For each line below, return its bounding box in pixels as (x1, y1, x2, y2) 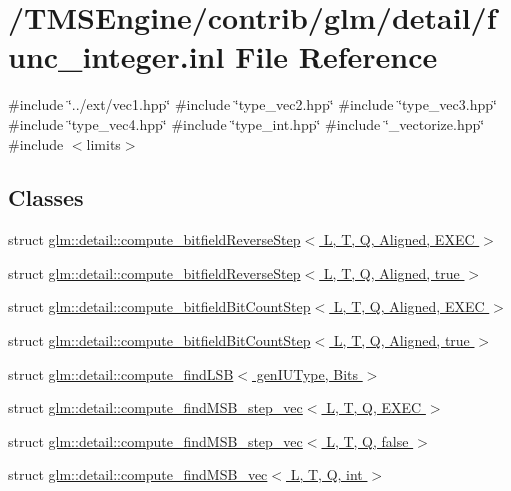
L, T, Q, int (290, 464, 363, 485)
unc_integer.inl (8, 36, 225, 77)
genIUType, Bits (256, 363, 359, 384)
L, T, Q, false (326, 430, 409, 451)
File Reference (235, 36, 438, 77)
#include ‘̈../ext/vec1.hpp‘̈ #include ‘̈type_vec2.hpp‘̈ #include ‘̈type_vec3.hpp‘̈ (8, 94, 497, 115)
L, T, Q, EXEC (326, 397, 422, 418)
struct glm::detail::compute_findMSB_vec (8, 464, 268, 485)
